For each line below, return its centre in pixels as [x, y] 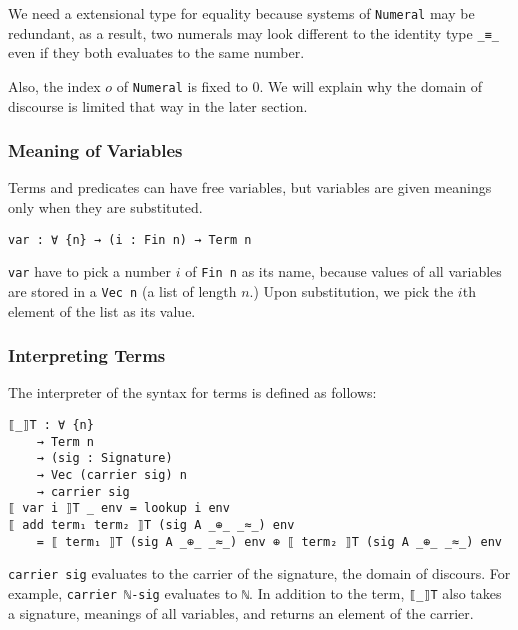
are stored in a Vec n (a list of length [122, 290]
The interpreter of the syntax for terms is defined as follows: [192, 392]
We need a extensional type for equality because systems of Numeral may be [241, 13]
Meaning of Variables [95, 150]
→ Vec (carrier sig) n [111, 474]
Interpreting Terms [87, 355]
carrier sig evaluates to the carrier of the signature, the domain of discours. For [259, 573]
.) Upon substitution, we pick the [351, 290]
